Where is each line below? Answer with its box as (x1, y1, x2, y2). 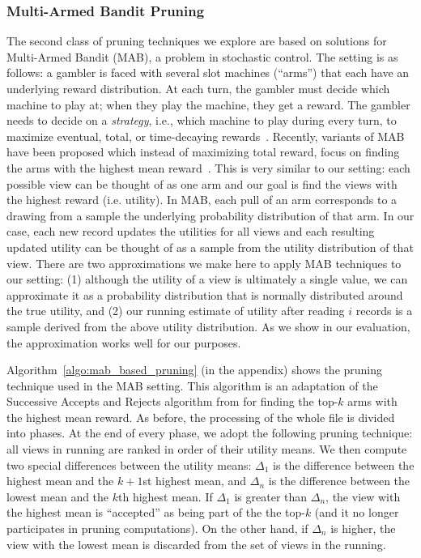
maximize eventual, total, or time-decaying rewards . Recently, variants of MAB (6, 127, 405, 144)
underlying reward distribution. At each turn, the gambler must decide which (6, 80, 390, 96)
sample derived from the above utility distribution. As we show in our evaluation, (6, 317, 410, 334)
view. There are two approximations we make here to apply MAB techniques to (6, 254, 402, 271)
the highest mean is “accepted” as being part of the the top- (6, 504, 305, 521)
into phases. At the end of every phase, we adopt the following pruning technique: (6, 424, 413, 441)
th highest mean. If (118, 488, 213, 505)
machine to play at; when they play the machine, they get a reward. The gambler (6, 96, 410, 113)
